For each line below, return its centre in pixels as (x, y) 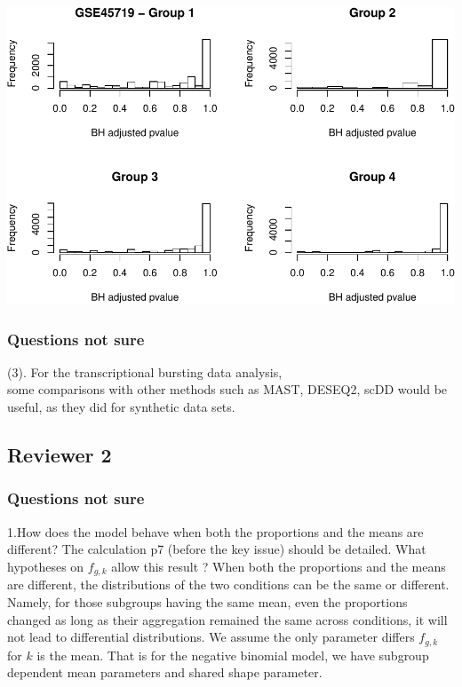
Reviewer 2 (60, 455)
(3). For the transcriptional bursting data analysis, (145, 371)
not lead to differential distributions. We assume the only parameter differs (211, 637)
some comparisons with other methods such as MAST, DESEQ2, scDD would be (227, 389)
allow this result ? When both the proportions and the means (279, 566)
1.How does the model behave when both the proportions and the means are (215, 531)
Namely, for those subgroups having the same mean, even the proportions (207, 601)
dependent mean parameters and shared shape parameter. (165, 672)
